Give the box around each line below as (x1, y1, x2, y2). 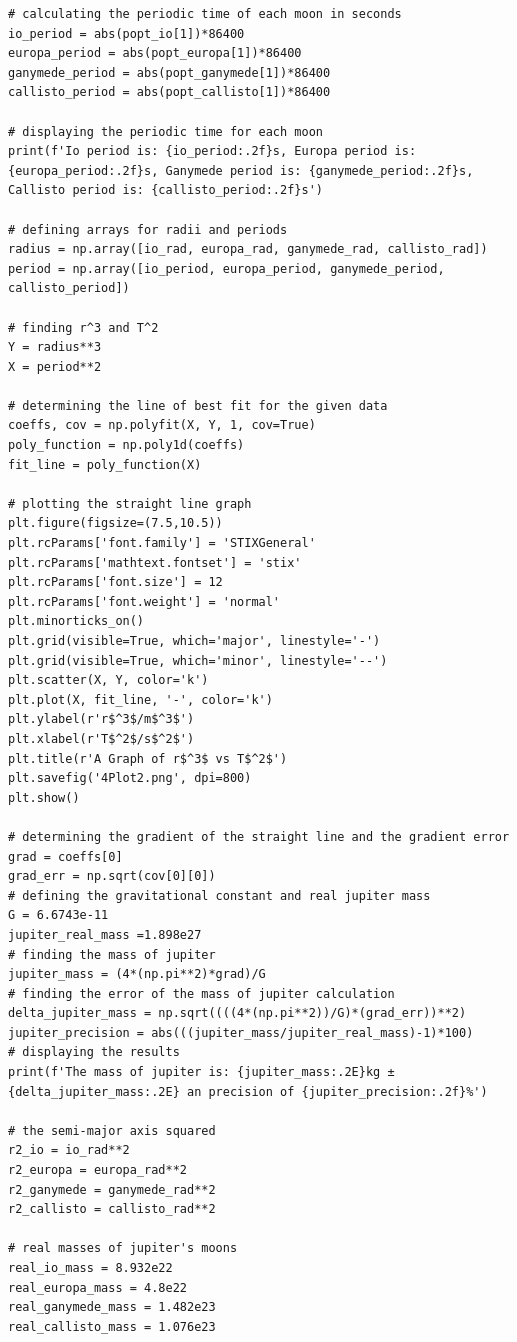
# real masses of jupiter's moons (8, 1241, 238, 1256)
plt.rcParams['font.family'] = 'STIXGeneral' (8, 536, 316, 551)
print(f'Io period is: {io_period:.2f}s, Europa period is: (8, 144, 417, 159)
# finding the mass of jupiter (8, 947, 216, 962)
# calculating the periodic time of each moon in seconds (8, 7, 402, 21)
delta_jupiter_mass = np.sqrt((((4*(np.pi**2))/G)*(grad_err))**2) (8, 1006, 467, 1021)
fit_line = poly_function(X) (8, 457, 202, 472)
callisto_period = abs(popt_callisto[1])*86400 (8, 85, 331, 100)
